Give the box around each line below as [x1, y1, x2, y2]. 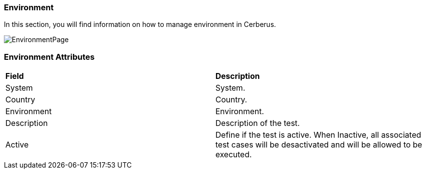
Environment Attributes [4, 51, 95, 62]
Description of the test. [215, 118, 300, 128]
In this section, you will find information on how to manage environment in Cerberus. [4, 20, 276, 29]
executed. [215, 149, 252, 160]
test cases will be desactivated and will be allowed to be [215, 140, 423, 150]
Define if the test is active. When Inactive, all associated [215, 130, 422, 140]
